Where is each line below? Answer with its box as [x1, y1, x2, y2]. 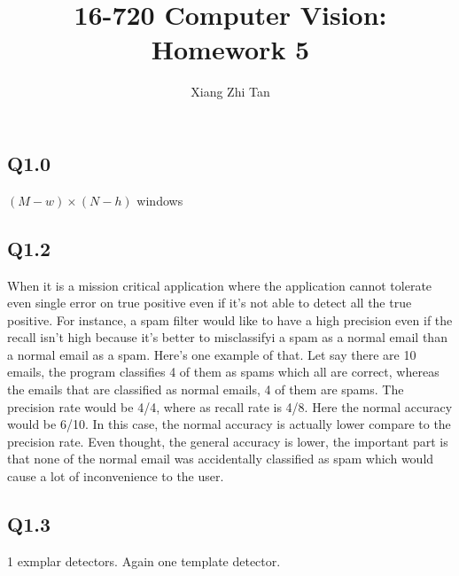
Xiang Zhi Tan [191, 82, 270, 101]
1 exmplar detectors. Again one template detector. [7, 551, 281, 570]
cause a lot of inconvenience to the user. [7, 467, 224, 486]
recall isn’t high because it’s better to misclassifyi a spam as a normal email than [7, 328, 447, 346]
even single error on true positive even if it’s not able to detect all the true [7, 293, 412, 312]
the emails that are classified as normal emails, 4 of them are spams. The [7, 380, 404, 399]
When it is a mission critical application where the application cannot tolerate [7, 276, 432, 294]
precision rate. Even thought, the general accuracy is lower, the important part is [7, 432, 448, 450]
